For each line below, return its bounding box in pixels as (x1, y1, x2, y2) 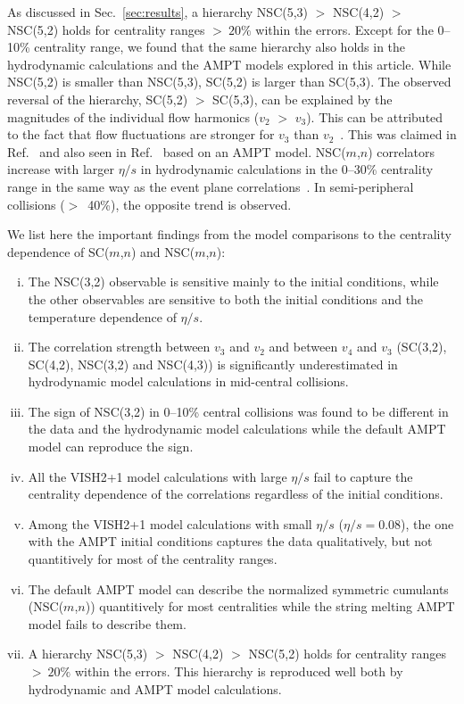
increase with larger (7, 160, 114, 178)
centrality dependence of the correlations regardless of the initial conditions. (28, 485, 443, 503)
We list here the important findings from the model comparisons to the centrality (7, 225, 452, 244)
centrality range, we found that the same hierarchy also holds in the (34, 37, 406, 56)
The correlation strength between (28, 337, 211, 356)
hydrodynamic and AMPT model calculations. (28, 679, 282, 698)
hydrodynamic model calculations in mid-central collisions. (28, 372, 349, 391)
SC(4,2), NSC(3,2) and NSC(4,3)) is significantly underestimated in (28, 354, 398, 373)
